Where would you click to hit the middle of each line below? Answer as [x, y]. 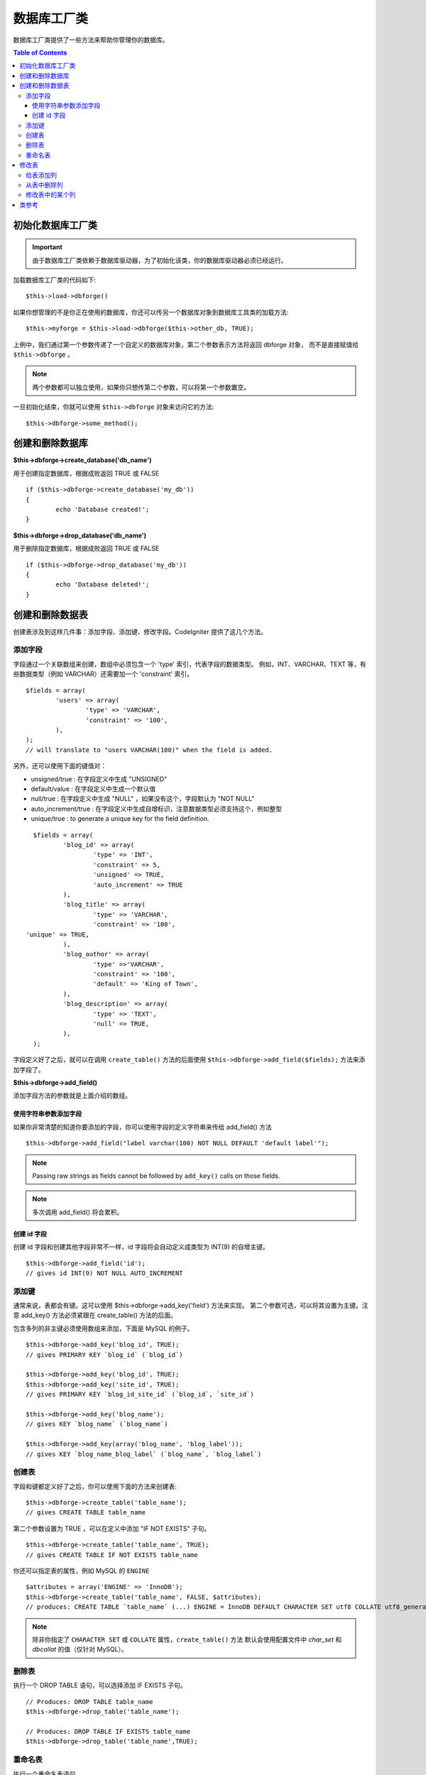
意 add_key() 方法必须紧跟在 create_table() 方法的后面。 [95, 1315]
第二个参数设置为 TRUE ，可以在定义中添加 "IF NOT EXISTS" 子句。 [112, 1528]
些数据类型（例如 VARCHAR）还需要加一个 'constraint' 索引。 [103, 674]
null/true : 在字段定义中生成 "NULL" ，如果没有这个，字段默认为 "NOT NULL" [143, 799]
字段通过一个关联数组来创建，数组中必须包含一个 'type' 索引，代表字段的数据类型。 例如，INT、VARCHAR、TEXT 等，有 [190, 664]
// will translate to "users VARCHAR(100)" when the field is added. [149, 750]
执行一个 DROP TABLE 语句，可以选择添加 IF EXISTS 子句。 [100, 1686]
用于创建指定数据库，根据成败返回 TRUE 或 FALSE [86, 473]
